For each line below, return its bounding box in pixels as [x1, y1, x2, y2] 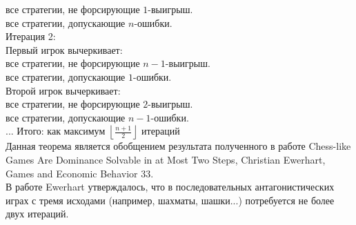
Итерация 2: [6, 29, 56, 43]
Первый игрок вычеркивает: [6, 42, 123, 57]
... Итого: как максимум [6, 124, 106, 138]
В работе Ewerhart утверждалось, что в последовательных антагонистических [6, 179, 335, 194]
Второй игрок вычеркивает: [6, 83, 121, 97]
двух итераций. [6, 206, 69, 221]
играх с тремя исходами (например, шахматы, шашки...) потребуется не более [6, 193, 335, 207]
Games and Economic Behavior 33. [6, 166, 154, 180]
